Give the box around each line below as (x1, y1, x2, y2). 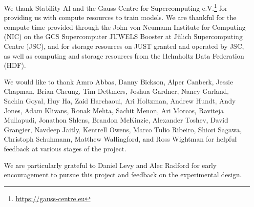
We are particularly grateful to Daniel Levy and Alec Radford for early (4, 160, 217, 170)
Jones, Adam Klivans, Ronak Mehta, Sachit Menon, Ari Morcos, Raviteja (4, 105, 224, 115)
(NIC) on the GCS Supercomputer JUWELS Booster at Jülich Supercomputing (4, 31, 243, 41)
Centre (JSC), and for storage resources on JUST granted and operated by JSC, (4, 41, 244, 51)
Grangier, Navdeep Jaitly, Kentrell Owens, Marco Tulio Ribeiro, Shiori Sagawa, (4, 124, 242, 134)
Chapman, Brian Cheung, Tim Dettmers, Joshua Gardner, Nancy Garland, (4, 86, 229, 96)
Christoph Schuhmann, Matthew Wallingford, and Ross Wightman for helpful (4, 134, 237, 144)
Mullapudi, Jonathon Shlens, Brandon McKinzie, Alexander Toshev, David (4, 115, 229, 125)
